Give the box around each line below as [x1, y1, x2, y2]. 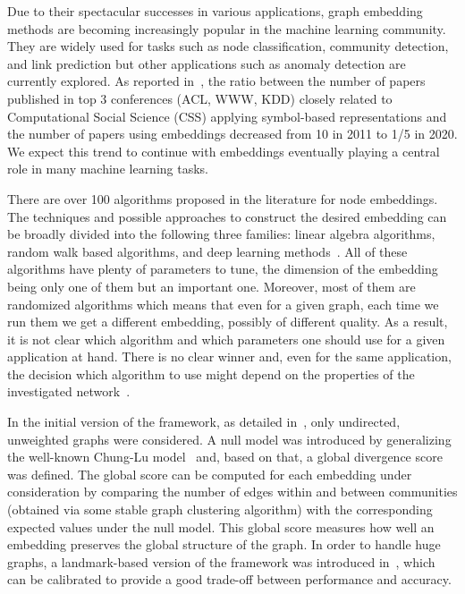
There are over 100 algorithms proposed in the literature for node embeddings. [7, 189, 438, 208]
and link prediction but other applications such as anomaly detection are [7, 54, 406, 72]
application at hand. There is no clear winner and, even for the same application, [7, 347, 452, 366]
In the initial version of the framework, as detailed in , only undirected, [7, 412, 401, 431]
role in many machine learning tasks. [7, 159, 209, 178]
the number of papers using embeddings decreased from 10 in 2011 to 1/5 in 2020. [7, 124, 458, 143]
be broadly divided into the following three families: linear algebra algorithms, [7, 225, 435, 243]
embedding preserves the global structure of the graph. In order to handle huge [7, 535, 441, 554]
